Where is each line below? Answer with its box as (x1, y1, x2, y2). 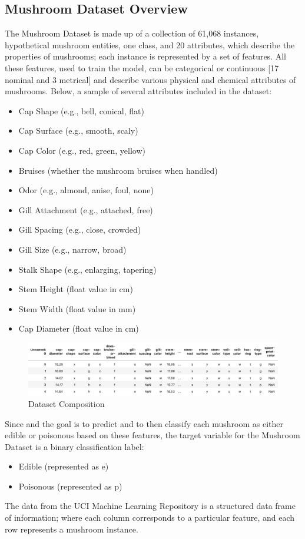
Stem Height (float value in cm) (18, 283, 133, 295)
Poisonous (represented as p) (18, 480, 122, 492)
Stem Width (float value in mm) (18, 302, 136, 315)
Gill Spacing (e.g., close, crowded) (18, 223, 141, 236)
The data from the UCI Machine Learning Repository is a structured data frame (5, 500, 296, 512)
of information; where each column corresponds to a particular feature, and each (5, 511, 294, 524)
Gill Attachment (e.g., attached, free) (18, 203, 153, 216)
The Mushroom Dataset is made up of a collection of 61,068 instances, (5, 27, 259, 39)
